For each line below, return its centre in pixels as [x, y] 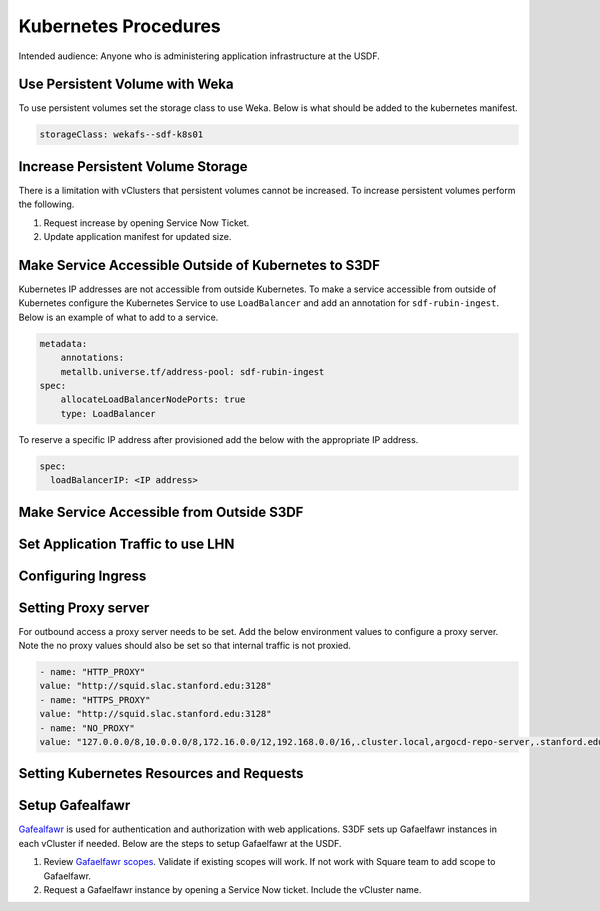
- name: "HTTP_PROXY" [92, 672]
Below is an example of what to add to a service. [118, 317]
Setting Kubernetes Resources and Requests [161, 773]
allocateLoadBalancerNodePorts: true [153, 399]
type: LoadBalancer [108, 413]
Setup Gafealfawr [74, 805]
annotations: [92, 358]
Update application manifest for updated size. [137, 237]
